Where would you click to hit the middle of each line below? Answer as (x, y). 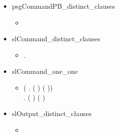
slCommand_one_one (45, 71)
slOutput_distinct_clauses (52, 113)
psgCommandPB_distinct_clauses (63, 6)
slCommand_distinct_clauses (56, 39)
